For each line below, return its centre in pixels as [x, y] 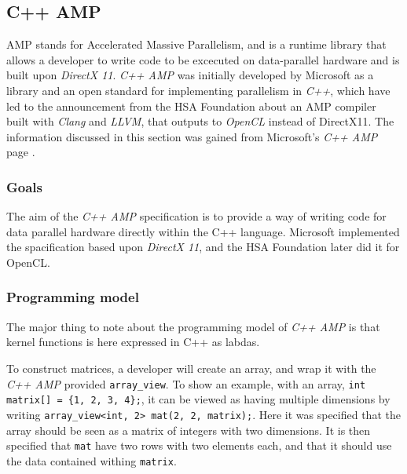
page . [21, 152]
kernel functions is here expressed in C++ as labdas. [133, 342]
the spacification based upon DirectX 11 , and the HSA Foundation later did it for [203, 247]
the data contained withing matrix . [92, 460]
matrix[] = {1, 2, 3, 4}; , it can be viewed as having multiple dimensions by [198, 399]
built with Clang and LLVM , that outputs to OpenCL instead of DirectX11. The [200, 121]
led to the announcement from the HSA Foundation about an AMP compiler [191, 106]
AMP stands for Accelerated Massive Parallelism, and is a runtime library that [196, 44]
